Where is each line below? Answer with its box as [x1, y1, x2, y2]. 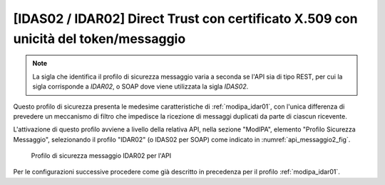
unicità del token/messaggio [13, 31, 186, 46]
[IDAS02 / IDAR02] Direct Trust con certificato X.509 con [13, 11, 358, 26]
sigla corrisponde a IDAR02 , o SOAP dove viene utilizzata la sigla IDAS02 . [32, 82, 249, 91]
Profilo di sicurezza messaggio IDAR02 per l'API [31, 151, 171, 160]
